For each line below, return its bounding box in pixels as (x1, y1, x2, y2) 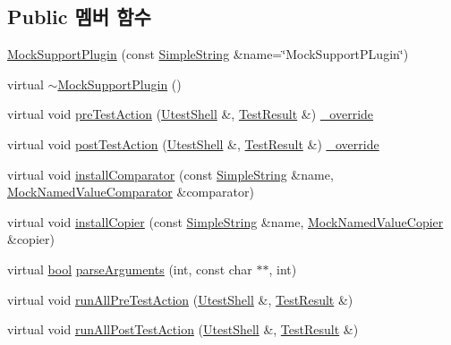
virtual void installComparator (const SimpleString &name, (7, 164, 334, 183)
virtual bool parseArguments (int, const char (7, 259, 252, 278)
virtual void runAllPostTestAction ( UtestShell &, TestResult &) (7, 320, 359, 339)
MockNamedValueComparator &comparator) (7, 182, 254, 201)
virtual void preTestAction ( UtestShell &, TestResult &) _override (7, 105, 374, 123)
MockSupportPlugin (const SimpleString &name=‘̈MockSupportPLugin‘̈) (7, 45, 409, 63)
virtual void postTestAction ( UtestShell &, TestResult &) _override (7, 134, 379, 153)
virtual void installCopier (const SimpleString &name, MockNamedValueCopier (7, 212, 444, 231)
